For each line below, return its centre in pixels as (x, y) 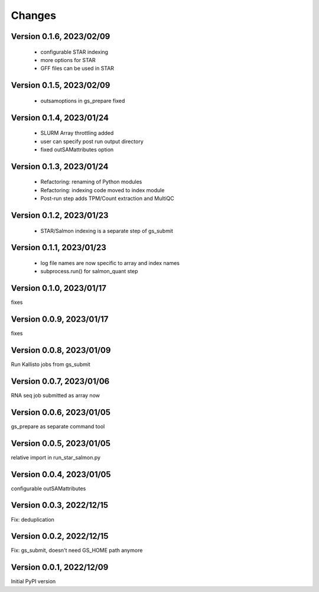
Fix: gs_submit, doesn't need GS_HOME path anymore (77, 551)
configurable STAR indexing (74, 52)
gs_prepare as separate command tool (58, 426)
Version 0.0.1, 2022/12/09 (60, 567)
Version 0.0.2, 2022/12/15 (60, 536)
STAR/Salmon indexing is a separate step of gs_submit (107, 231)
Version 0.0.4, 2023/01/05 (61, 474)
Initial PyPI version (33, 581)
